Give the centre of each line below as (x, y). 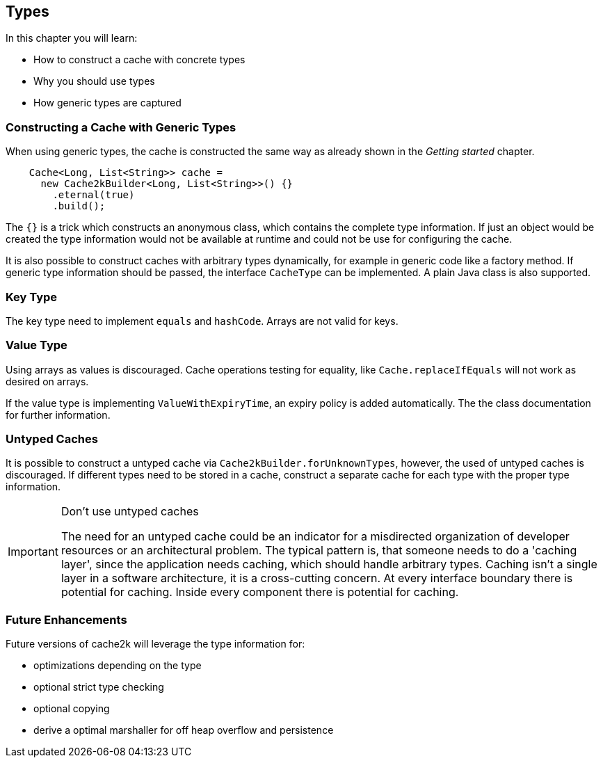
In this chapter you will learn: (72, 38)
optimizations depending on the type (118, 666)
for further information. (58, 415)
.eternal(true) (94, 195)
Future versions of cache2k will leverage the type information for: (155, 644)
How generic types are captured (107, 103)
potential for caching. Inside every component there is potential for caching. (260, 592)
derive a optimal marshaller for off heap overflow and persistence (184, 730)
